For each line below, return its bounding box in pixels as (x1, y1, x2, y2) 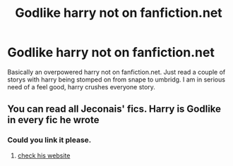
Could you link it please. (7, 135, 92, 145)
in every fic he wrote (7, 114, 100, 126)
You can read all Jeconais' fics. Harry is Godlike (7, 103, 221, 115)
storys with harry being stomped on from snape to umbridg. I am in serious (7, 75, 226, 84)
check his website (17, 151, 71, 160)
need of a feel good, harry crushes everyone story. (7, 82, 155, 91)
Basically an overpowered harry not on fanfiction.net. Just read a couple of (7, 68, 226, 76)
